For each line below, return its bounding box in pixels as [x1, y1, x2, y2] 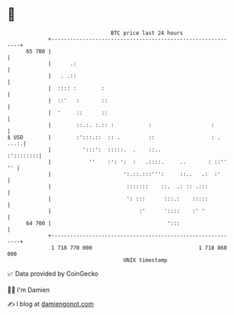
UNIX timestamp [123, 256, 168, 264]
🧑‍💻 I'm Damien [7, 286, 50, 294]
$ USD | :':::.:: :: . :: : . [7, 133, 221, 141]
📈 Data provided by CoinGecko [7, 269, 99, 278]
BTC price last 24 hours [111, 29, 184, 36]
